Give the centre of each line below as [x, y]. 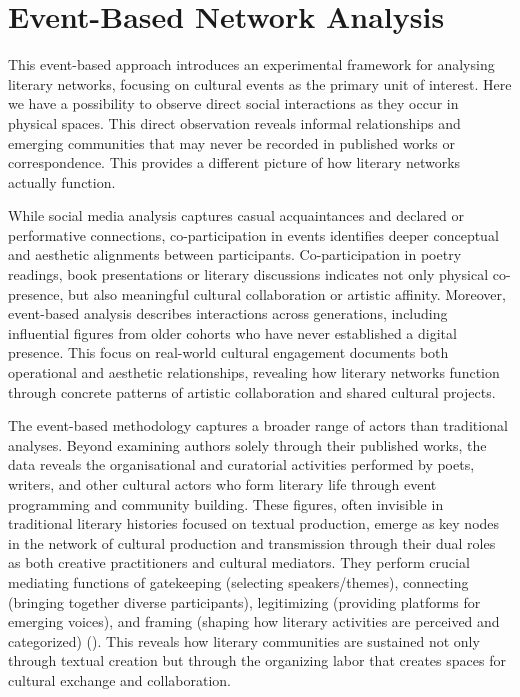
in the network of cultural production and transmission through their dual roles [252, 542]
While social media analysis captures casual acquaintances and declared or [236, 215]
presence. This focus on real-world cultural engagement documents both [228, 352]
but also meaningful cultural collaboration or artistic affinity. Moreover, [286, 293]
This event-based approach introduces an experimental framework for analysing [251, 64]
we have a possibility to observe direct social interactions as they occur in [233, 103]
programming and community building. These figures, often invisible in [226, 503]
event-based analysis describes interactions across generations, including [228, 313]
